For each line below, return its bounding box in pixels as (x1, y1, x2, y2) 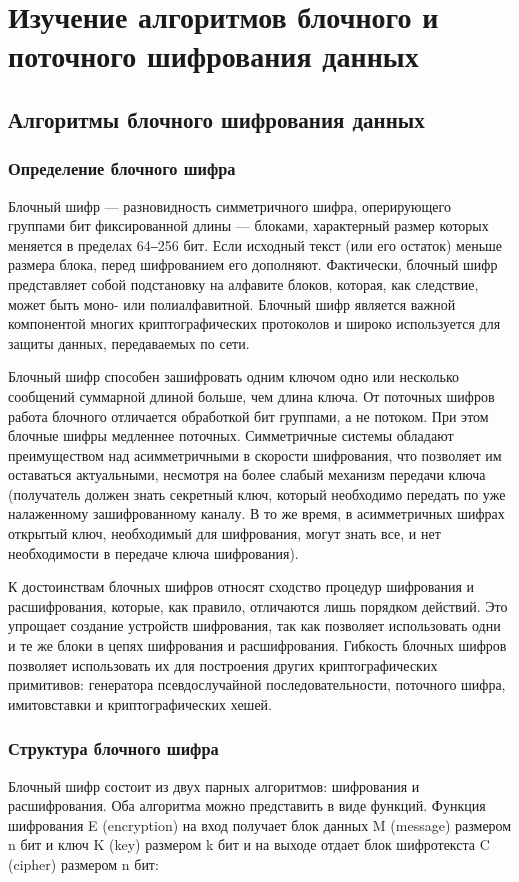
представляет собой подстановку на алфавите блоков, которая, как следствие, (8, 273, 479, 294)
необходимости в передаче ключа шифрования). (8, 542, 299, 563)
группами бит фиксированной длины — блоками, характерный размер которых (8, 215, 489, 236)
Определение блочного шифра (8, 156, 236, 181)
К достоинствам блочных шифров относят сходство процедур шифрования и (8, 576, 475, 597)
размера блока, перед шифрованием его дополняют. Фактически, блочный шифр (8, 254, 498, 275)
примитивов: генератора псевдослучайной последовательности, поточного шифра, (8, 674, 506, 695)
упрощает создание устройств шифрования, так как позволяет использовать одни (8, 615, 501, 636)
